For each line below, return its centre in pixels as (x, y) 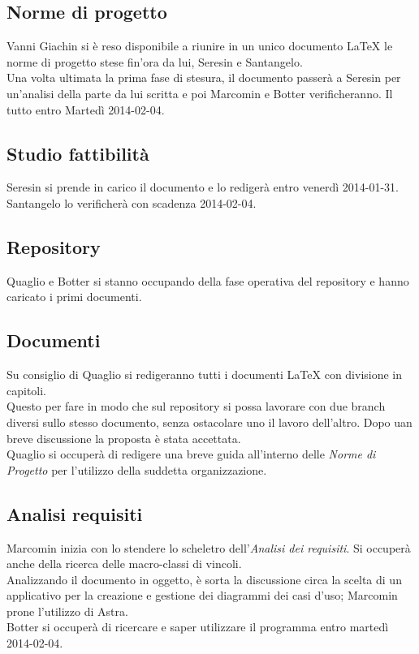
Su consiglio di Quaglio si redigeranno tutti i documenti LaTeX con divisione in (205, 374)
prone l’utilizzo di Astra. (67, 611)
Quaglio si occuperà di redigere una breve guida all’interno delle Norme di (191, 454)
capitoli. (27, 390)
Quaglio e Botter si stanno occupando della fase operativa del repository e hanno (208, 280)
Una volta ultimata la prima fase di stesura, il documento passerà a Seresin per (204, 77)
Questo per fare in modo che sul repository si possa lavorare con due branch (196, 406)
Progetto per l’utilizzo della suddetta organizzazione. (137, 469)
